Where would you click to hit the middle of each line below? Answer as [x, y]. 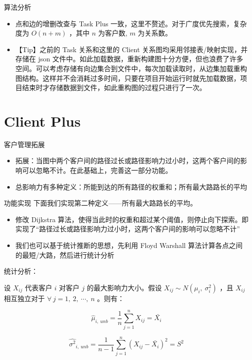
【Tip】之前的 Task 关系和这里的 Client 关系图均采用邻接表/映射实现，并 [132, 49]
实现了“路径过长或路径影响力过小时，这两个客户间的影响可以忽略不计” [128, 229]
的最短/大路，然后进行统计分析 [65, 255]
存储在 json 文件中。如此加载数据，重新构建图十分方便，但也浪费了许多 [129, 59]
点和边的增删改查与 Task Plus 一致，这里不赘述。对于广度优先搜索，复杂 [131, 23]
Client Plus [42, 121]
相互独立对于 [24, 298]
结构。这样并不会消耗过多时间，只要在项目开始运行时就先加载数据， [131, 78]
